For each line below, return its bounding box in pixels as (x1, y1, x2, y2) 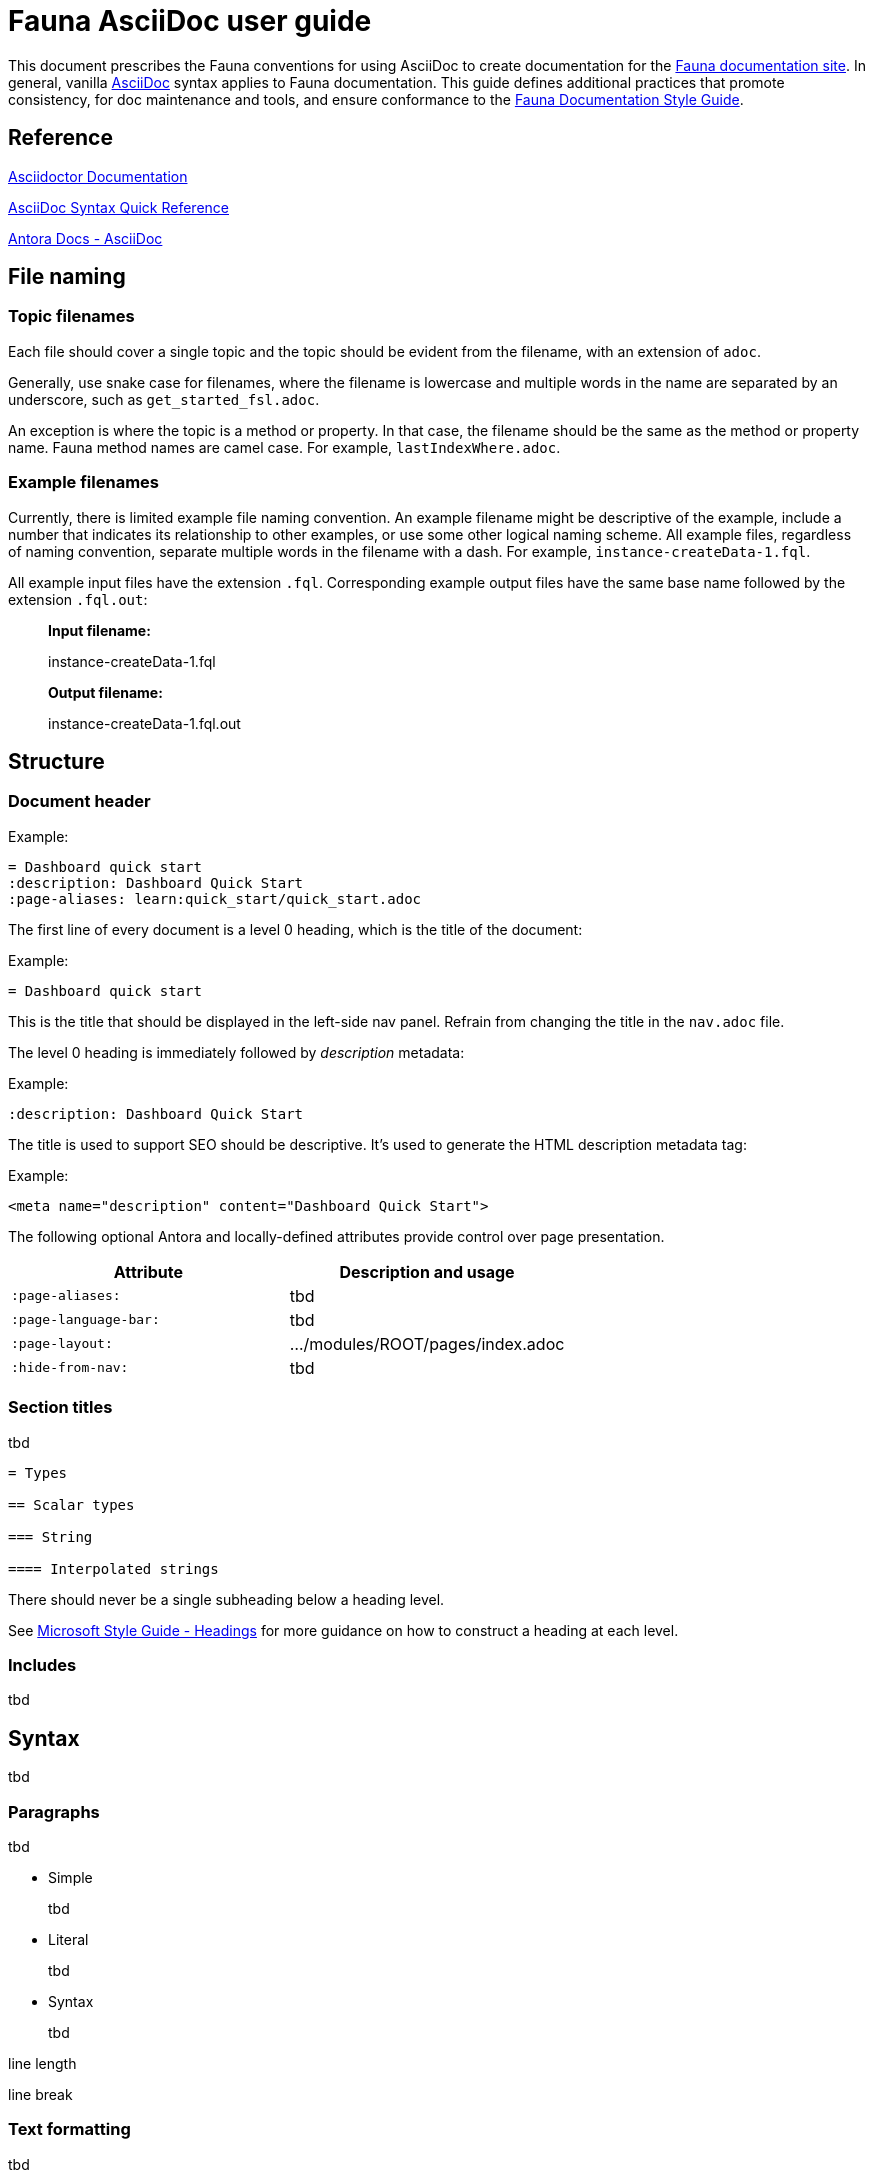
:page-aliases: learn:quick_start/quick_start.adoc (8, 890, 422, 907)
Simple (48, 1868, 93, 1886)
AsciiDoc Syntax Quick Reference (8, 198, 229, 216)
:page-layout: (11, 1336, 113, 1352)
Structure (8, 748, 105, 774)
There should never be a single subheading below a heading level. (8, 1590, 445, 1608)
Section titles (8, 1397, 113, 1418)
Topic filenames (8, 306, 135, 327)
